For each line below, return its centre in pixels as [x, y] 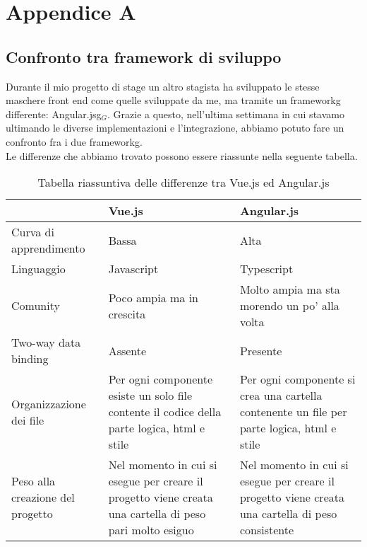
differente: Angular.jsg [54, 114]
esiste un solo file [150, 396]
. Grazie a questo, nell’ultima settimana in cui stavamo [226, 114]
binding [30, 359]
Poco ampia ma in [153, 297]
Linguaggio [38, 269]
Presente [261, 350]
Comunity [36, 306]
